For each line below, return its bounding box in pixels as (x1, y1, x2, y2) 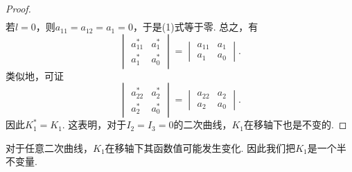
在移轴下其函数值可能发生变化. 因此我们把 (105, 140, 296, 155)
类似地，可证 (6, 68, 64, 83)
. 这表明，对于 (62, 117, 127, 132)
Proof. (6, 1, 31, 15)
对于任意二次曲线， (6, 140, 93, 155)
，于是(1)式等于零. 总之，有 (132, 19, 258, 34)
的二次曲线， (173, 117, 232, 132)
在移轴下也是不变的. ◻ (243, 117, 347, 132)
